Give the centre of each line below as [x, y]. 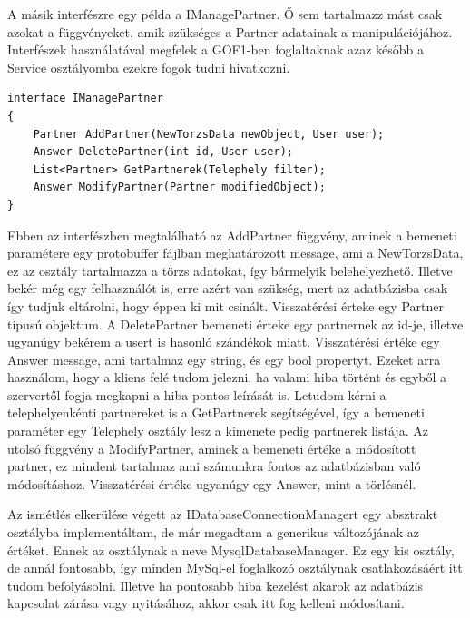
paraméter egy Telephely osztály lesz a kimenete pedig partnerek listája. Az [218, 431]
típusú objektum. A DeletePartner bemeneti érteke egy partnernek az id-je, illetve [235, 324]
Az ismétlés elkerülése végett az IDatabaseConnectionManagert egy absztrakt [223, 514]
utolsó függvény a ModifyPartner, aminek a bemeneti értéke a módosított [212, 448]
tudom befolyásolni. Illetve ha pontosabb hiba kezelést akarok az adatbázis [215, 585]
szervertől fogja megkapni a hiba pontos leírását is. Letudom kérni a [197, 394]
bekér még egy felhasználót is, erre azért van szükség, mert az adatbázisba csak [228, 288]
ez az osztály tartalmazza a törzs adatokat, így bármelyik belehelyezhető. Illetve [230, 270]
